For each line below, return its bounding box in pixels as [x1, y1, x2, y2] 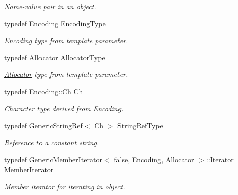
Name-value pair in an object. [4, 1, 96, 11]
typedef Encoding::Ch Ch [4, 86, 83, 96]
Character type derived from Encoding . [4, 103, 124, 113]
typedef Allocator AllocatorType [4, 52, 105, 62]
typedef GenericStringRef [4, 120, 83, 131]
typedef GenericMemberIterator [4, 154, 102, 165]
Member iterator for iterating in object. [4, 181, 125, 191]
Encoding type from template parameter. [4, 35, 128, 46]
